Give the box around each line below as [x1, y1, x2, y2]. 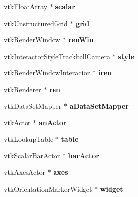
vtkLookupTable [4, 133, 54, 144]
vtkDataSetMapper [4, 100, 62, 111]
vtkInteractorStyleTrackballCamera [4, 51, 110, 61]
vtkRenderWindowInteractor [4, 67, 90, 78]
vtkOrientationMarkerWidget [4, 183, 92, 194]
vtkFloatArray [4, 1, 48, 11]
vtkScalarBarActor [4, 150, 60, 161]
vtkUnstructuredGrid [4, 18, 68, 28]
